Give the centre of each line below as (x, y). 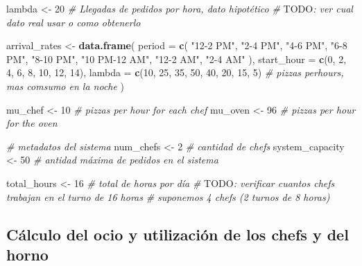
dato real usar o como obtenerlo (74, 22)
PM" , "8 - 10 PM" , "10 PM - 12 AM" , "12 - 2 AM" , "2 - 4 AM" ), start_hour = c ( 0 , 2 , (176, 59)
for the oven (32, 123)
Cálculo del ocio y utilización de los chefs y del (178, 234)
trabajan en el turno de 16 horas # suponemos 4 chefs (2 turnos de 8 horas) (168, 196)
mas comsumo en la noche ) (66, 86)
